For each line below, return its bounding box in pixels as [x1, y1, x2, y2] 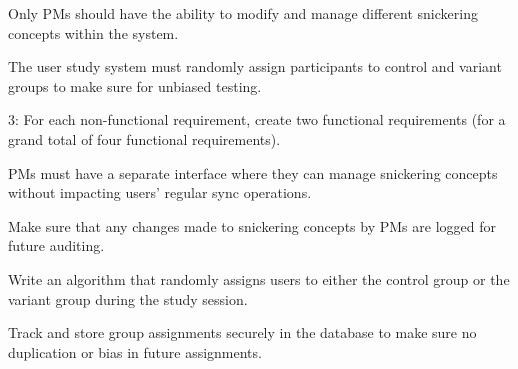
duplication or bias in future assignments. [8, 341, 262, 362]
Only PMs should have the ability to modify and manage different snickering [8, 3, 478, 23]
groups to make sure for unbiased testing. [8, 75, 262, 96]
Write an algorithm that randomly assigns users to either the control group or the [8, 268, 510, 289]
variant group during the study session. [8, 288, 248, 309]
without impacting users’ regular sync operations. [8, 182, 312, 203]
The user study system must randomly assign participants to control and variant [8, 56, 502, 77]
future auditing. [8, 235, 105, 256]
